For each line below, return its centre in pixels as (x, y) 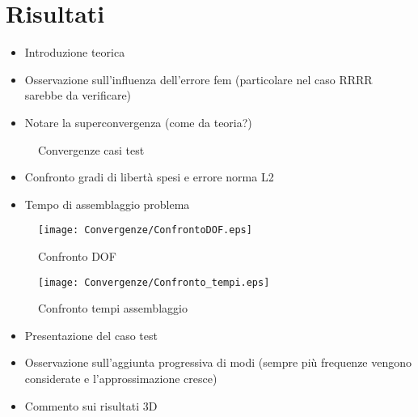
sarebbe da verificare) (78, 95)
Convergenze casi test (91, 149)
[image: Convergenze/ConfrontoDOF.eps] (145, 230)
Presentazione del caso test (91, 335)
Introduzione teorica (75, 52)
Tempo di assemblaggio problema (107, 204)
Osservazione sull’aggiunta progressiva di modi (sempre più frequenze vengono (218, 362)
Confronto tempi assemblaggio (113, 308)
